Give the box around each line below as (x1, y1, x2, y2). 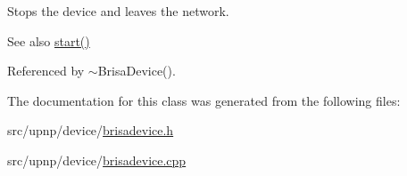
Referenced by (7, 61, 85, 80)
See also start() (7, 31, 90, 50)
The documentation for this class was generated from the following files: (7, 91, 401, 109)
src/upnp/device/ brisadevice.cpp (7, 150, 187, 169)
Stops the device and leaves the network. (7, 2, 229, 20)
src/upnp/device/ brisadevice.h (7, 121, 174, 140)
